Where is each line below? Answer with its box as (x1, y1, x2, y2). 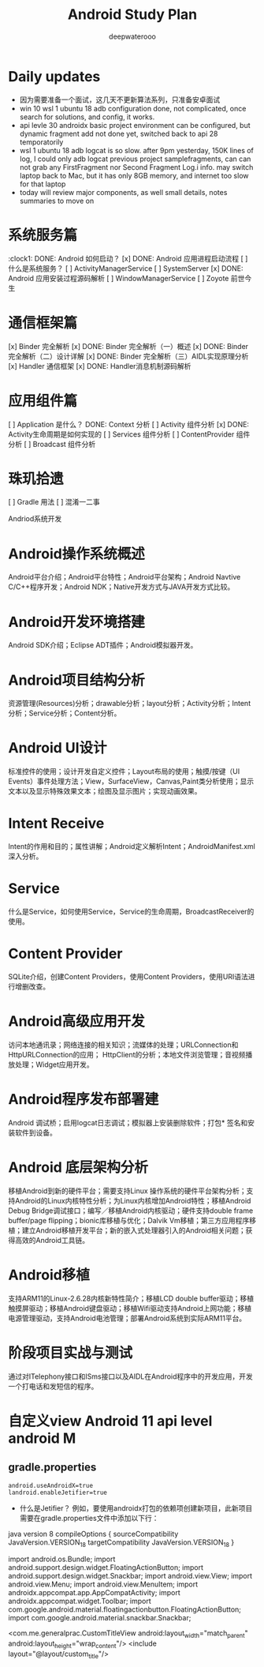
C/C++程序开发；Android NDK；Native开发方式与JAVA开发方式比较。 (8, 582, 235, 591)
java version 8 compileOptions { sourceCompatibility (8, 1529, 179, 1538)
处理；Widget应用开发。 (14, 1060, 95, 1069)
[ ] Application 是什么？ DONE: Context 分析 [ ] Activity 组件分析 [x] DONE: (8, 419, 250, 429)
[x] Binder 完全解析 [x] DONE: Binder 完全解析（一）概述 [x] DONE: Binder (8, 341, 249, 351)
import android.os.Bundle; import (8, 1554, 116, 1564)
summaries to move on (19, 196, 95, 205)
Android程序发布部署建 (8, 1091, 159, 1109)
